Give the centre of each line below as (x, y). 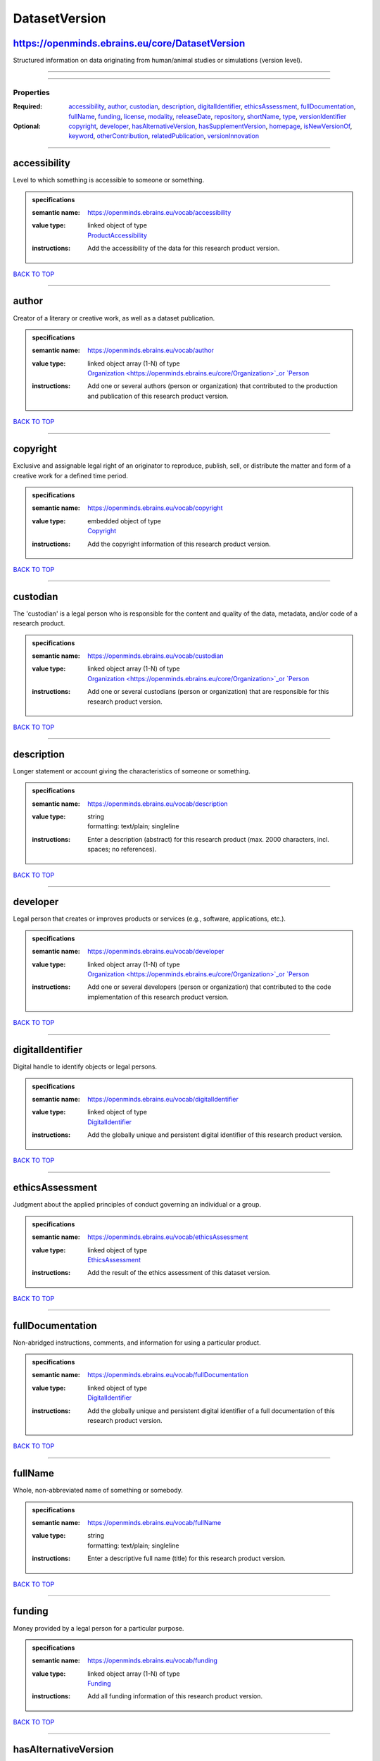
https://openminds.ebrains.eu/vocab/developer (156, 952)
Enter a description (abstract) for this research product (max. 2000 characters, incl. (209, 839)
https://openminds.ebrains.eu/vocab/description (158, 804)
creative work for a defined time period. (70, 475)
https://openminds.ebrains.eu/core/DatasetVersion (129, 43)
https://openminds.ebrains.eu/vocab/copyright (155, 508)
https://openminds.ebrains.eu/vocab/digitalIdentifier (163, 1099)
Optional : (27, 126)
